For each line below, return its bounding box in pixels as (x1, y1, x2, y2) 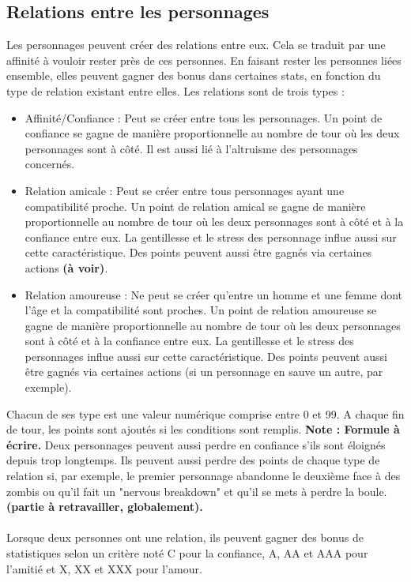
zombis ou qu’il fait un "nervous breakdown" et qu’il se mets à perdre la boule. (6, 482, 387, 499)
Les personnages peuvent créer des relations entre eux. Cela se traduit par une (6, 36, 386, 53)
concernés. (25, 156, 75, 172)
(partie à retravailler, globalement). (6, 498, 203, 515)
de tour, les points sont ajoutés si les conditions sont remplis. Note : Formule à (6, 421, 400, 437)
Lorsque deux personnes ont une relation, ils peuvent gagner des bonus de (6, 529, 364, 546)
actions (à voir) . (25, 259, 108, 276)
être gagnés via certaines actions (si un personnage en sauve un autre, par (25, 363, 383, 380)
